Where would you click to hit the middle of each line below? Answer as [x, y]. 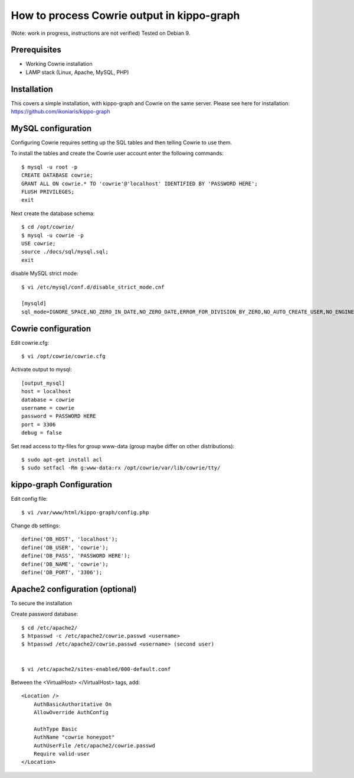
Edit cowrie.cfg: [30, 342]
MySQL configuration [51, 128]
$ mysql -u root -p [50, 167]
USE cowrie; [39, 243]
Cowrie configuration [51, 328]
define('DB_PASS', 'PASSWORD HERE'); [76, 556]
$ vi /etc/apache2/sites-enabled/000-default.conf [96, 669]
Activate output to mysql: [41, 369]
